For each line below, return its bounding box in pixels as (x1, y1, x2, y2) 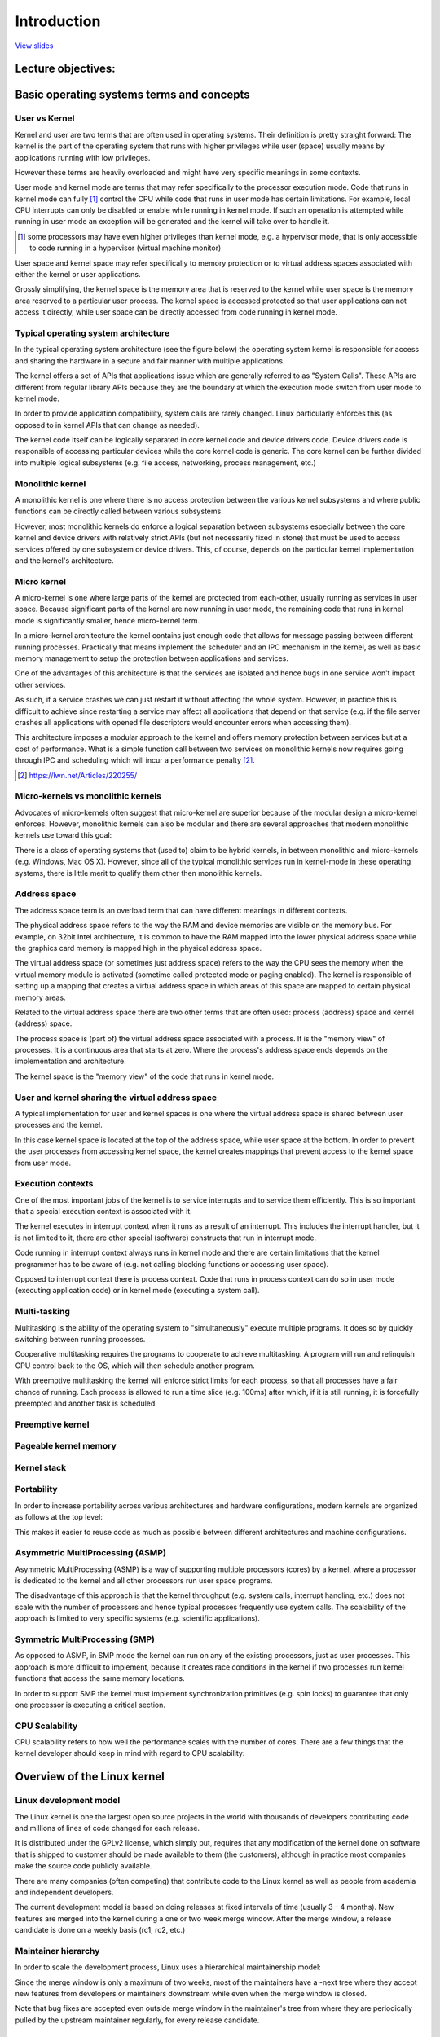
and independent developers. (15, 1887, 114, 1897)
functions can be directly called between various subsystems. (15, 506, 223, 517)
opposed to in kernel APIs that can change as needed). (15, 420, 200, 429)
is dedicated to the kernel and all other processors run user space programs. (15, 1576, 273, 1586)
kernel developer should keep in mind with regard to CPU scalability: (15, 1749, 245, 1758)
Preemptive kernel (15, 1419, 90, 1430)
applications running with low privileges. (15, 152, 151, 162)
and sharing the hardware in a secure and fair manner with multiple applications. (15, 355, 285, 366)
